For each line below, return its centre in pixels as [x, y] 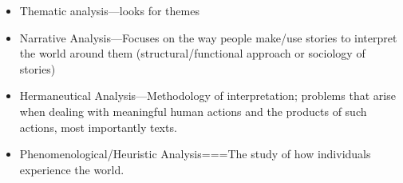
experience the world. [72, 169]
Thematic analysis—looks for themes [109, 10]
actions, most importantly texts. [98, 127]
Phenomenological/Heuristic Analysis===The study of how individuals [195, 154]
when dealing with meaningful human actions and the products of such [193, 111]
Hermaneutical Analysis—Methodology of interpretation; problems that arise [207, 95]
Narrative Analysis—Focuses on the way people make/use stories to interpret [208, 37]
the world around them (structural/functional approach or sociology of [192, 53]
